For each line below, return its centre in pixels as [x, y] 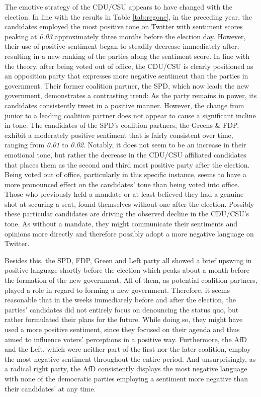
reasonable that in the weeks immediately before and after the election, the [120, 300]
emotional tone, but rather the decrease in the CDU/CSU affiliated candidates [125, 154]
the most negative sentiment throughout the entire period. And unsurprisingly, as [130, 359]
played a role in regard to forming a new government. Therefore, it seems [117, 290]
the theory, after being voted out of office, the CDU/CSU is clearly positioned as [129, 66]
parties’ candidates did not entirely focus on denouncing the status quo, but [122, 309]
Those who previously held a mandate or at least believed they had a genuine [124, 194]
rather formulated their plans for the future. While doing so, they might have [124, 319]
